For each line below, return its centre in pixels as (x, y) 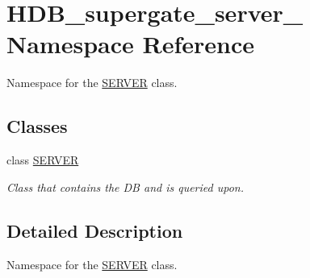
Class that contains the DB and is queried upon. (125, 187)
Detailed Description (95, 230)
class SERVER (43, 160)
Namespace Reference (130, 44)
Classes (37, 126)
